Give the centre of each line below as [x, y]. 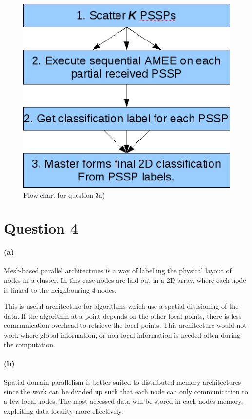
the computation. [30, 344]
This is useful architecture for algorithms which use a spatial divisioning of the [121, 306]
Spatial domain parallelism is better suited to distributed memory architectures [123, 382]
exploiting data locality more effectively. [64, 410]
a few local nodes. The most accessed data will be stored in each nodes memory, [124, 401]
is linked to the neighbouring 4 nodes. [60, 289]
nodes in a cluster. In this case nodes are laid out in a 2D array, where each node [125, 280]
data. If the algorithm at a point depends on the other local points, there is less [123, 315]
